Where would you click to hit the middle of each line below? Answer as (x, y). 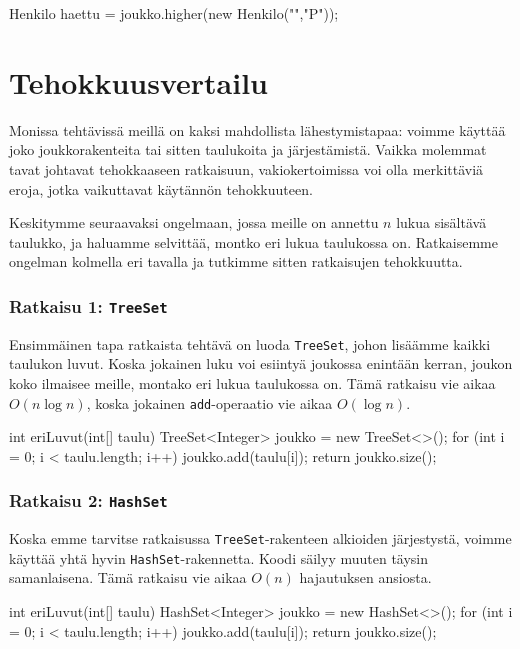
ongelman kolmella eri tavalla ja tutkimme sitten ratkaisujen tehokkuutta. (236, 261)
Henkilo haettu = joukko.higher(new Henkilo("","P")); (174, 13)
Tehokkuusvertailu (139, 81)
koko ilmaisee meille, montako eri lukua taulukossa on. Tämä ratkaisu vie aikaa (252, 382)
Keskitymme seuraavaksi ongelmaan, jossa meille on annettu (194, 222)
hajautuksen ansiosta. (365, 577)
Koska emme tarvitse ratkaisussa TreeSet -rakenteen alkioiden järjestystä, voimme (260, 538)
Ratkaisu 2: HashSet (88, 500)
